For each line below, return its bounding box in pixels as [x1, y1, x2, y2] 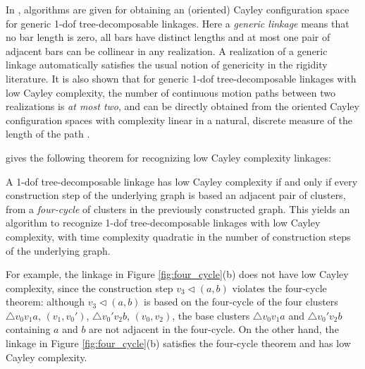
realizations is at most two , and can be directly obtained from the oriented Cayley [6, 99, 359, 114]
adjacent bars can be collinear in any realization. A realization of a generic [6, 43, 328, 58]
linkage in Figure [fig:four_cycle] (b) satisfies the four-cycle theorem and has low [6, 336, 351, 351]
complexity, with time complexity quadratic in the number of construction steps [6, 229, 351, 243]
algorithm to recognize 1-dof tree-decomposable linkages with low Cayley [6, 215, 321, 230]
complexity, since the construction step [6, 280, 173, 295]
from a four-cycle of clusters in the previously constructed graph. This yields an [6, 201, 350, 216]
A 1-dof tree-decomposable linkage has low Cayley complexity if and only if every [6, 174, 358, 188]
